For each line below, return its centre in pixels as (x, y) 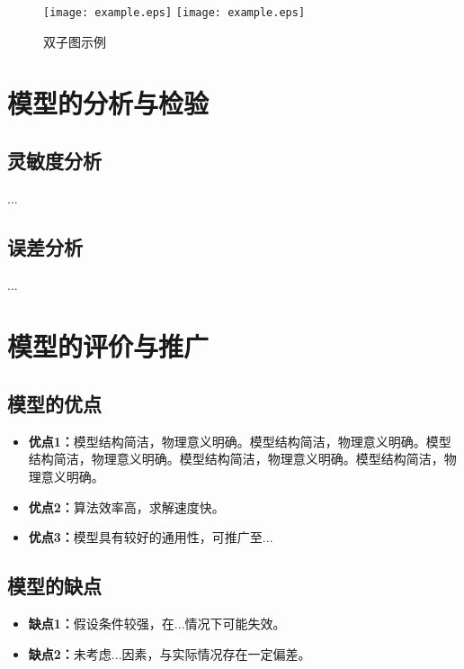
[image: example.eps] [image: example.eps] (174, 13)
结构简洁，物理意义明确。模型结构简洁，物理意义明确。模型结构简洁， (236, 459)
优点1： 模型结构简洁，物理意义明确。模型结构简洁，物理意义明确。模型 (240, 441)
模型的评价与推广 (108, 346)
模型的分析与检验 (108, 103)
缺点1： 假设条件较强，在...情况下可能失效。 (157, 623)
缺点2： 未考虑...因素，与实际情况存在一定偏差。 (170, 653)
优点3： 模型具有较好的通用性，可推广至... (151, 537)
